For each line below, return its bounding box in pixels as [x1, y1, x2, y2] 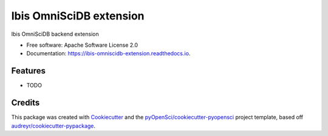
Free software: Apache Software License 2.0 [26, 41, 138, 49]
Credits [11, 98, 40, 108]
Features [11, 66, 46, 76]
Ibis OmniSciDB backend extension [11, 30, 100, 38]
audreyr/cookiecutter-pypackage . [11, 122, 96, 129]
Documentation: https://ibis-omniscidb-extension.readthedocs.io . [26, 50, 191, 57]
